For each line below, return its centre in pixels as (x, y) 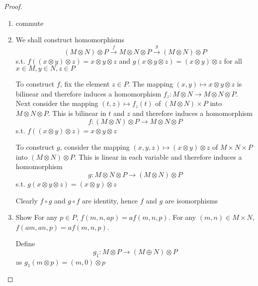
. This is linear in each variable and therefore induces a (158, 156)
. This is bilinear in (77, 113)
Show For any (37, 217)
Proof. (13, 6)
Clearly (27, 200)
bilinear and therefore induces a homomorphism (88, 93)
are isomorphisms (191, 200)
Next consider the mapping (57, 103)
